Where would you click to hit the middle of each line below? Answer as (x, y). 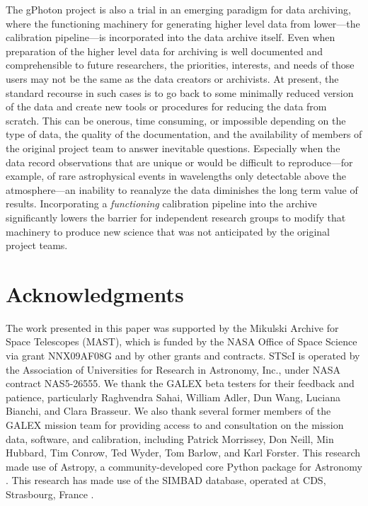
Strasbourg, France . (50, 494)
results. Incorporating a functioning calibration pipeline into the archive (161, 203)
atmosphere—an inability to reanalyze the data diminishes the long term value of (182, 189)
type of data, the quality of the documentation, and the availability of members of (184, 134)
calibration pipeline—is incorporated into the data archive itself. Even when (171, 37)
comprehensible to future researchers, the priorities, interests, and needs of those (180, 65)
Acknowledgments (95, 293)
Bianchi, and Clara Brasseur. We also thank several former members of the (168, 411)
